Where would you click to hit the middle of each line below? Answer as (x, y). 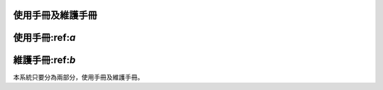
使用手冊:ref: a (44, 38)
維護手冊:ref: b (44, 60)
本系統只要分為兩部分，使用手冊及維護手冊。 (78, 77)
